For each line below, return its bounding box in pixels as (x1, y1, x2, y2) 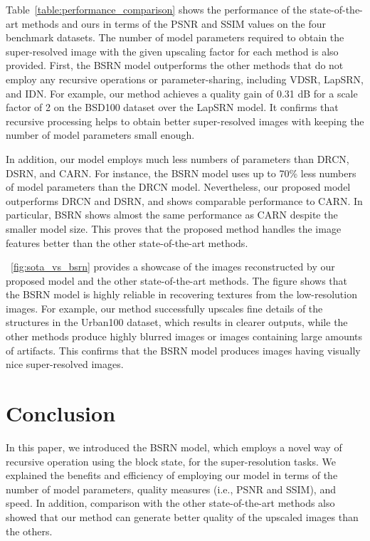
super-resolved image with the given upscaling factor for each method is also (6, 43, 339, 58)
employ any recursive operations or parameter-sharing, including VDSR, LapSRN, (6, 71, 364, 86)
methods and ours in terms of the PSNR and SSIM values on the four (21, 16, 327, 31)
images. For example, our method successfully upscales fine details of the (6, 300, 323, 315)
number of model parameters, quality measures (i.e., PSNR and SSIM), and (6, 481, 336, 496)
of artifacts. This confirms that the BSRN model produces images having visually (6, 342, 361, 357)
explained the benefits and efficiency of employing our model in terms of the (6, 468, 338, 483)
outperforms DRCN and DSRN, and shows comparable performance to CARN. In (6, 193, 363, 208)
